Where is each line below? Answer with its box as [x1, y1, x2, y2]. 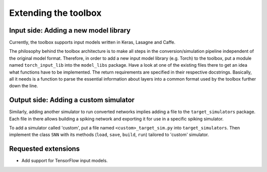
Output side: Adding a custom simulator [9, 96, 135, 104]
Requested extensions [9, 145, 80, 153]
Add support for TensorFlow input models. [21, 158, 108, 164]
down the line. [9, 83, 38, 89]
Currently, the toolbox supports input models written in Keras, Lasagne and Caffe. [9, 40, 176, 45]
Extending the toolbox [9, 7, 102, 18]
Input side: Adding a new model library [9, 26, 131, 35]
